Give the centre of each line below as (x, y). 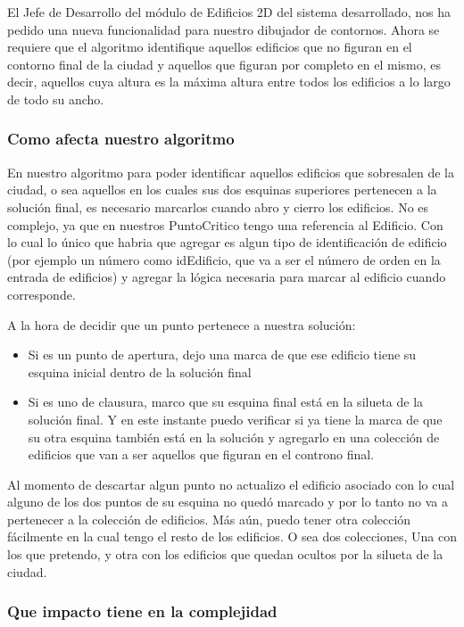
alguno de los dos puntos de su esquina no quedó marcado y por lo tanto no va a (228, 502)
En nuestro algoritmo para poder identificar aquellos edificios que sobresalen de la (231, 172)
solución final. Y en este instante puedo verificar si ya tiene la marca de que (235, 419)
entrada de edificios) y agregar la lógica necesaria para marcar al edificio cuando (227, 277)
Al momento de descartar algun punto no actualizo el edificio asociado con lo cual (231, 484)
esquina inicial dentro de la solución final (140, 371)
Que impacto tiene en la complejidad (142, 611)
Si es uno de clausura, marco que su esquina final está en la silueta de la (226, 402)
